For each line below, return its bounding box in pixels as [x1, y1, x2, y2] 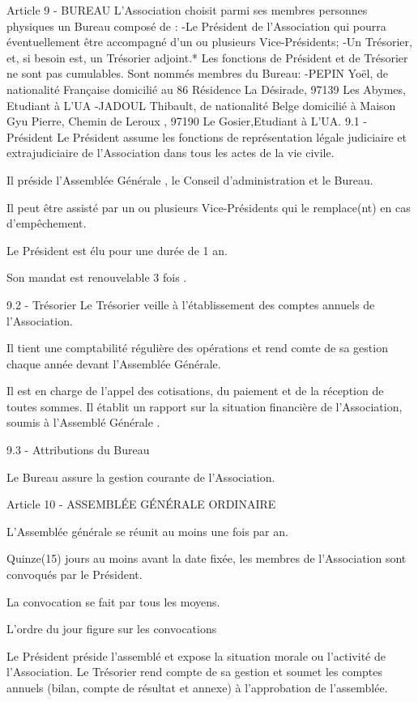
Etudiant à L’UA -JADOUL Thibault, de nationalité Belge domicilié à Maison [6, 96, 396, 113]
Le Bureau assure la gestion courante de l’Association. [6, 468, 275, 485]
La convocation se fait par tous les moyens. [6, 593, 220, 610]
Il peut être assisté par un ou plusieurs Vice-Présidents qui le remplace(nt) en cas [6, 198, 411, 215]
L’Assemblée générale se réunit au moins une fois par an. [6, 522, 288, 539]
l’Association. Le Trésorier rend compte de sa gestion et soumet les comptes [6, 663, 383, 680]
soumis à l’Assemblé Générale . [6, 414, 160, 431]
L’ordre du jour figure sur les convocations [6, 620, 217, 637]
